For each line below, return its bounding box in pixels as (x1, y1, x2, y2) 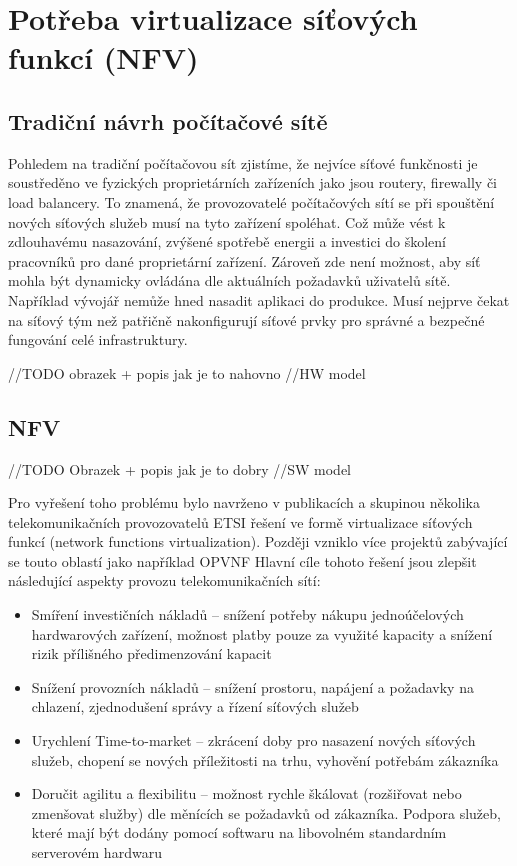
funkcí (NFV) (8, 37, 199, 78)
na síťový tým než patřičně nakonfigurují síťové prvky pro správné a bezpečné (8, 309, 485, 330)
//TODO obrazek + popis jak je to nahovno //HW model (8, 362, 366, 383)
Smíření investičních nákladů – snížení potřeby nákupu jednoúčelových (31, 604, 464, 625)
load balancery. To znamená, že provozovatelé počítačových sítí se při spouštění (8, 191, 495, 212)
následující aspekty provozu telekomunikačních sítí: (8, 570, 321, 591)
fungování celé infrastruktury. (8, 329, 188, 350)
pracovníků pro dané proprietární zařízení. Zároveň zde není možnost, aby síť (8, 250, 481, 271)
